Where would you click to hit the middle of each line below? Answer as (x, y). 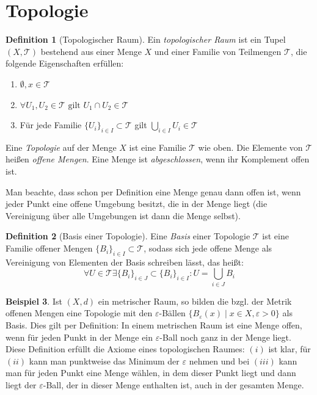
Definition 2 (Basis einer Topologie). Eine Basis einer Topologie (128, 236)
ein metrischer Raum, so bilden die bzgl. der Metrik (195, 301)
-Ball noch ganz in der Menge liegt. (225, 337)
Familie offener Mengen (49, 248)
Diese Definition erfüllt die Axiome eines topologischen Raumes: (125, 349)
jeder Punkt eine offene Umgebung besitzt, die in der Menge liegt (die (137, 204)
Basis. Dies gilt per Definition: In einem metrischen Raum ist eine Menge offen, (154, 324)
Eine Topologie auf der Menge (61, 147)
